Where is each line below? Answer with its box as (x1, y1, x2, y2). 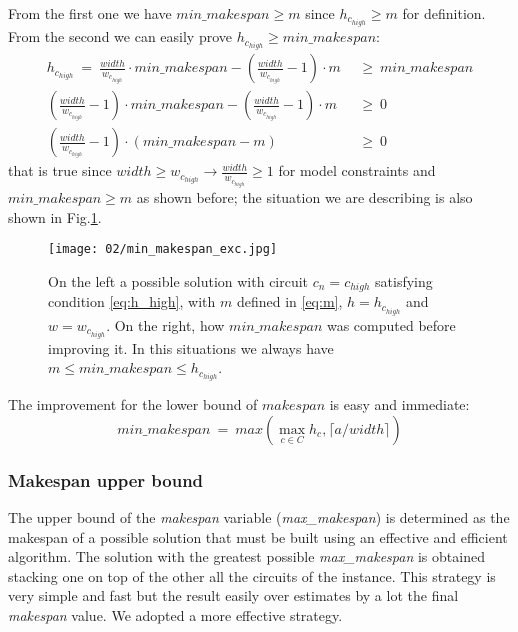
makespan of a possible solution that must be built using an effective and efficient (8, 526, 508, 547)
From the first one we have (8, 3, 172, 23)
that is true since (8, 160, 112, 181)
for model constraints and (278, 160, 436, 181)
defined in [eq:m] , (236, 291, 343, 312)
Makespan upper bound (8, 467, 204, 492)
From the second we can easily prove (8, 26, 232, 47)
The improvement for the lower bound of (8, 394, 258, 415)
